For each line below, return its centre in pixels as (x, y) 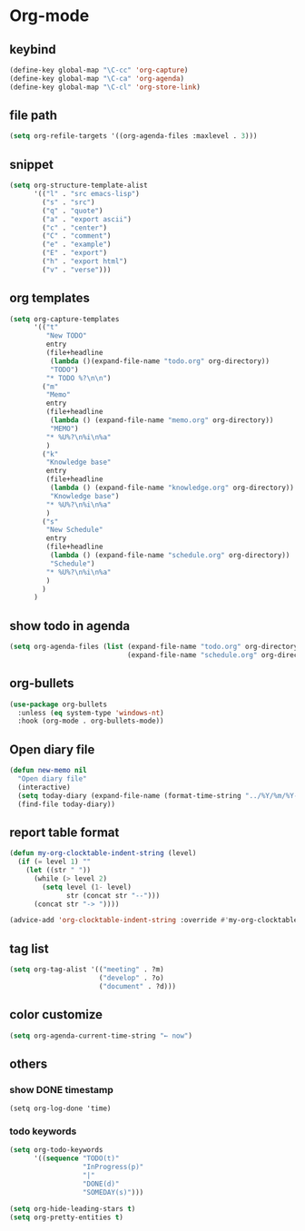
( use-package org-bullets (58, 704)
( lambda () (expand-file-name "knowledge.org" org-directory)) (172, 488)
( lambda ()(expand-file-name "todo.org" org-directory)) (160, 361)
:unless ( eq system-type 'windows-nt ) (91, 713)
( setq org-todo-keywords (56, 1150)
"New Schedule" (74, 530)
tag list (30, 948)
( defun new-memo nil (49, 771)
